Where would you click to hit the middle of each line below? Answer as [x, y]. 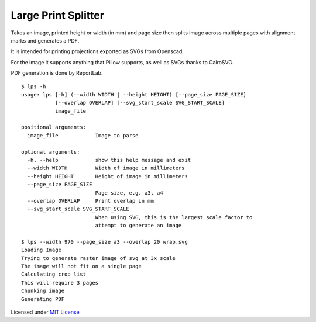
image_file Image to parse [83, 135]
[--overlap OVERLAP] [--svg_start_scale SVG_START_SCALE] [140, 103]
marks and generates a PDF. [45, 40]
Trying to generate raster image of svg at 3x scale [98, 258]
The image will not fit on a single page [81, 266]
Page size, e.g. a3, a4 [129, 193]
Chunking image [43, 291]
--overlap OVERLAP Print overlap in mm [91, 201]
